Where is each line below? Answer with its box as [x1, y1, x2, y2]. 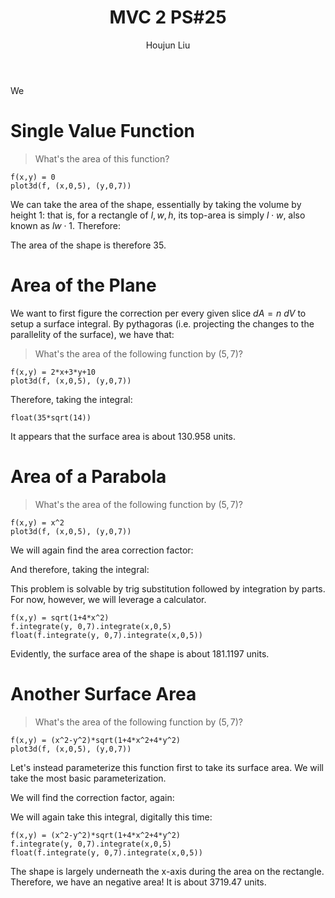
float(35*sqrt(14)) [10, 412, 92, 423]
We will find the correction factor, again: [10, 791, 175, 803]
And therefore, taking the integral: [10, 563, 150, 575]
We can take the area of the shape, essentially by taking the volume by [10, 198, 302, 210]
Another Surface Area [10, 682, 197, 705]
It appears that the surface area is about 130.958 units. [10, 430, 237, 442]
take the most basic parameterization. [10, 772, 167, 784]
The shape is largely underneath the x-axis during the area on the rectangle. [10, 865, 325, 877]
